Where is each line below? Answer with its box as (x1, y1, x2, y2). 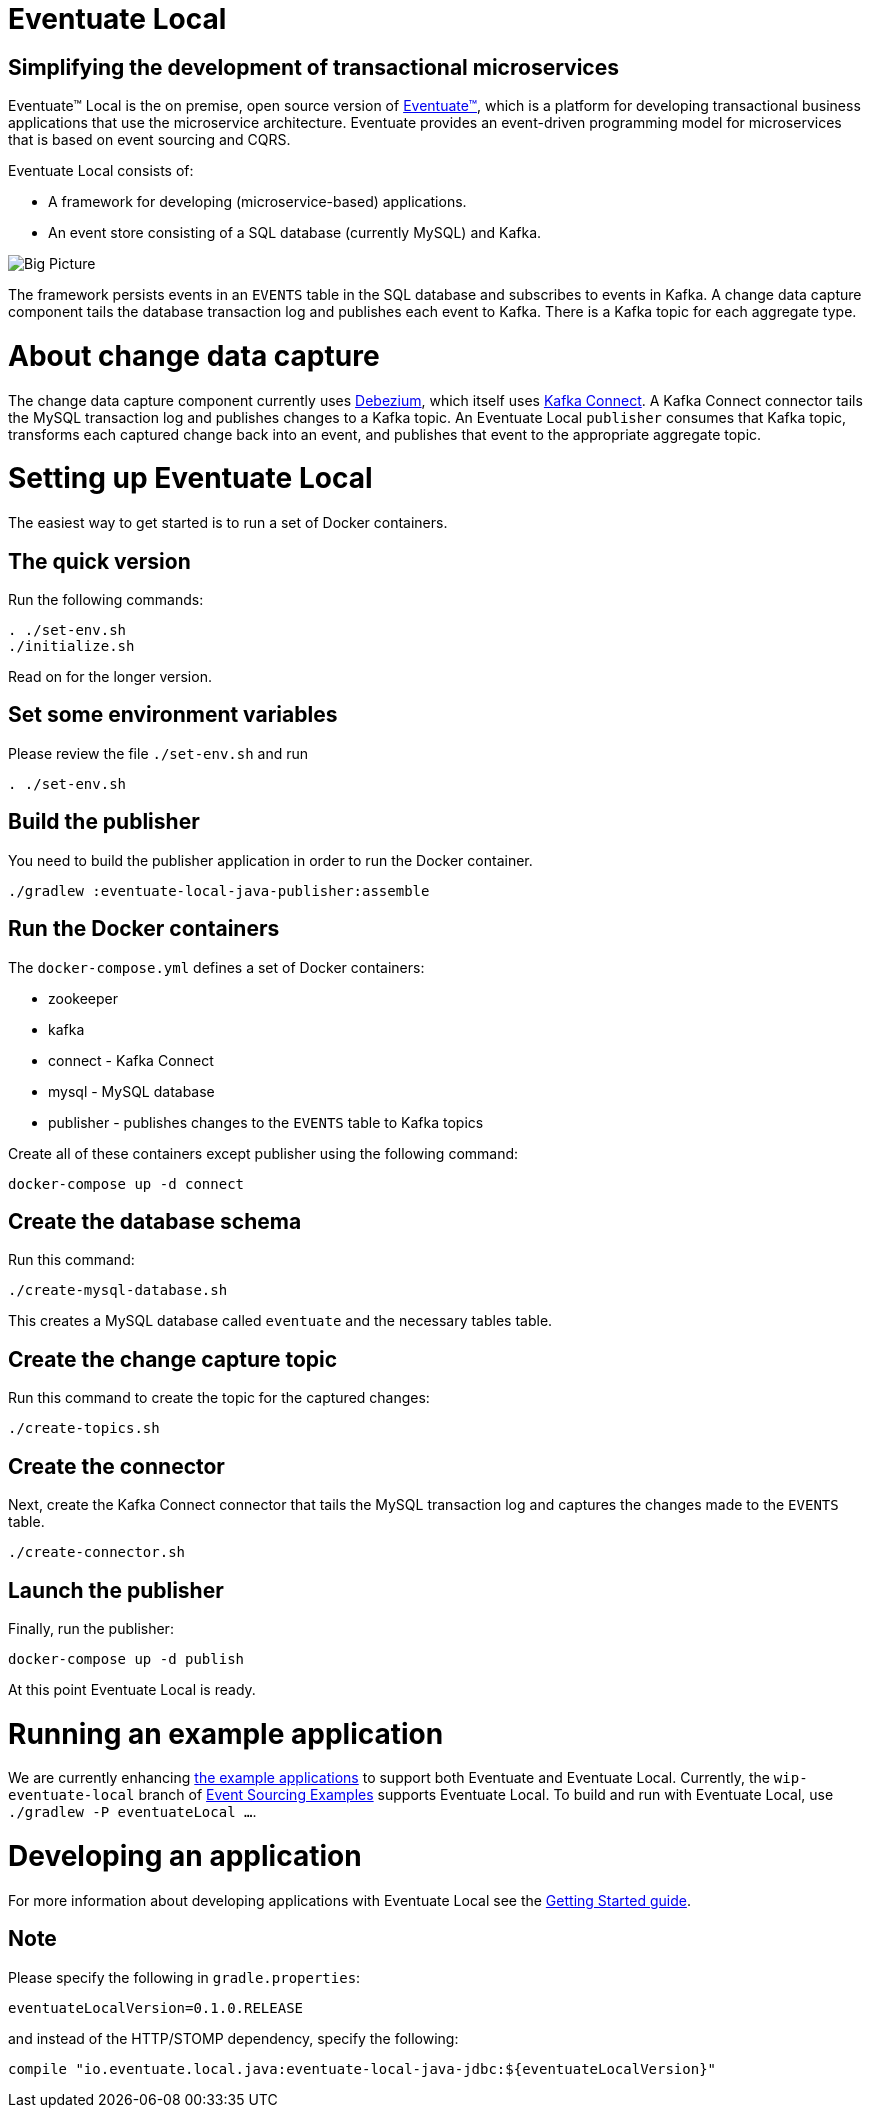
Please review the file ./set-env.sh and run (8, 744, 309, 762)
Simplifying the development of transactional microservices (8, 54, 619, 80)
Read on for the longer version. (8, 668, 212, 686)
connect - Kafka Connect (48, 1051, 214, 1069)
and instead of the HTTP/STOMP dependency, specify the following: (8, 2029, 459, 2047)
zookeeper (48, 989, 119, 1007)
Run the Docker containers (8, 916, 280, 942)
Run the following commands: (8, 591, 204, 609)
